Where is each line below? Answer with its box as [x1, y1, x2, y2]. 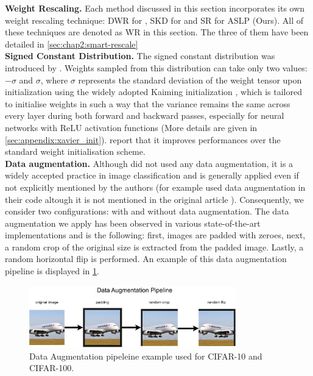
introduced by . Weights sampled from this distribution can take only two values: [5, 61, 308, 74]
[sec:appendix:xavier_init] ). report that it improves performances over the [5, 133, 281, 146]
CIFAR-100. [29, 361, 74, 374]
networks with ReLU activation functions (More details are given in [5, 121, 258, 133]
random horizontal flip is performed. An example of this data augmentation [5, 252, 287, 265]
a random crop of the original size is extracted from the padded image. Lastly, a [5, 240, 304, 253]
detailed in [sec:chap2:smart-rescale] [5, 37, 138, 50]
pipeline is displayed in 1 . [5, 264, 99, 277]
